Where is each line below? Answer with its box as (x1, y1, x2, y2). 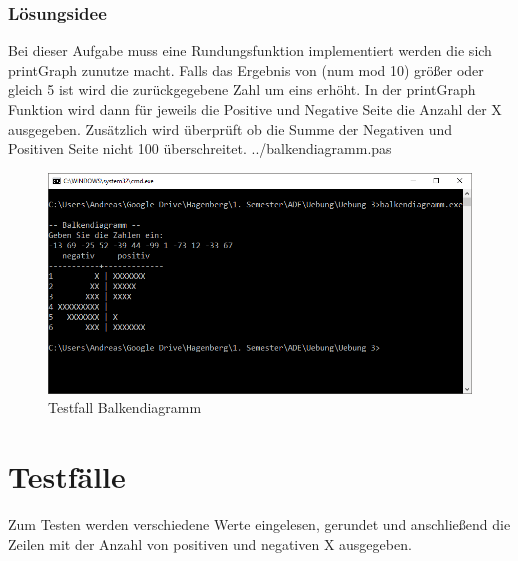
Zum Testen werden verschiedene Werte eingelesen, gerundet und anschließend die (8, 514, 511, 535)
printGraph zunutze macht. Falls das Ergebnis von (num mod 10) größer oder (8, 59, 484, 80)
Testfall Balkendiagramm (48, 397, 202, 418)
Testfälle (8, 456, 126, 497)
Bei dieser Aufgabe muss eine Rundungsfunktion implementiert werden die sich (8, 40, 492, 61)
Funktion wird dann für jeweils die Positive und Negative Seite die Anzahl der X (8, 99, 502, 119)
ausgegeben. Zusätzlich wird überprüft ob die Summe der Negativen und (8, 118, 453, 139)
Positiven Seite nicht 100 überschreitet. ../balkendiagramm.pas (8, 138, 392, 159)
